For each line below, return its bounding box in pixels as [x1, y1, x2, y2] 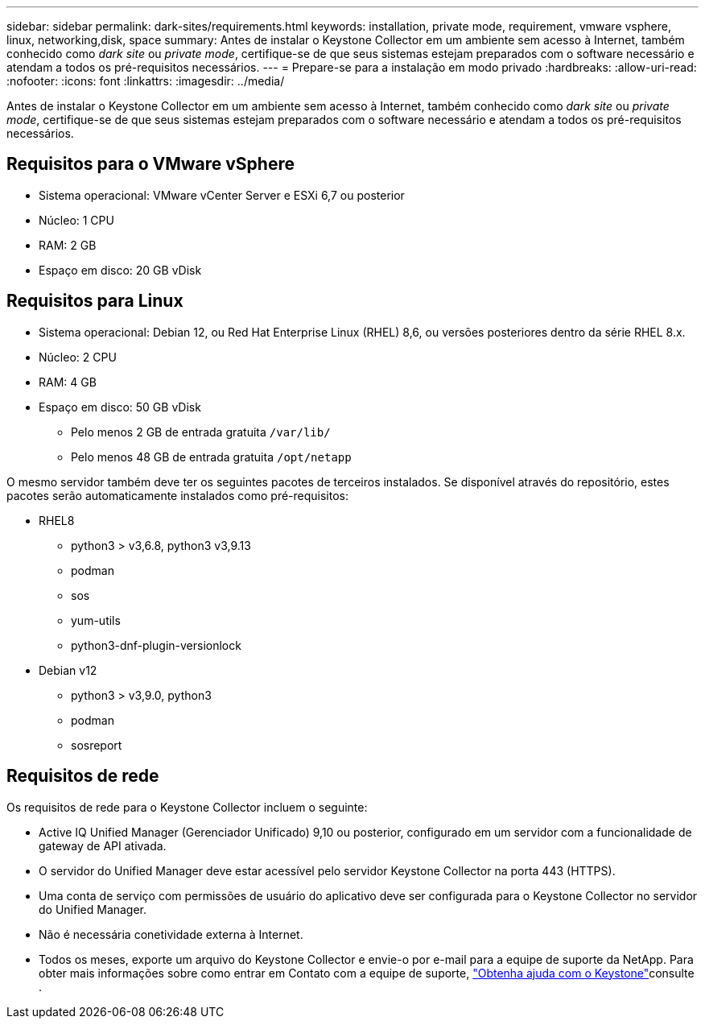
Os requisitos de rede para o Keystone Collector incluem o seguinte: [6, 800, 368, 814]
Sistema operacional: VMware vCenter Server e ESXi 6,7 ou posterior [39, 188, 405, 202]
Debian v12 [39, 663, 97, 677]
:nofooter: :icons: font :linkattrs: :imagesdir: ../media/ [6, 74, 285, 88]
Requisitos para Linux [6, 291, 183, 312]
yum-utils [71, 613, 121, 627]
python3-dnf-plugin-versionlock [71, 638, 241, 652]
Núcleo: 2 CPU [39, 349, 117, 364]
